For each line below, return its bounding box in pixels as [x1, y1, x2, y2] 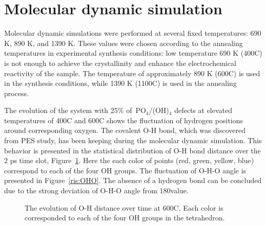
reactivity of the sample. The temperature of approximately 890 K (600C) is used [4, 67, 260, 78]
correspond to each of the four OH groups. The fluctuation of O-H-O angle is [4, 165, 247, 175]
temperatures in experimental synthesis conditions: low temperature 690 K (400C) [4, 48, 262, 58]
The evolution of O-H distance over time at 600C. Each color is [25, 202, 223, 213]
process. [4, 87, 29, 98]
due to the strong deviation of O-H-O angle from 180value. [4, 185, 189, 196]
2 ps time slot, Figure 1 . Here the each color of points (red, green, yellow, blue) [4, 155, 254, 166]
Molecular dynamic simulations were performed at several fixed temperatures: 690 [4, 28, 261, 38]
